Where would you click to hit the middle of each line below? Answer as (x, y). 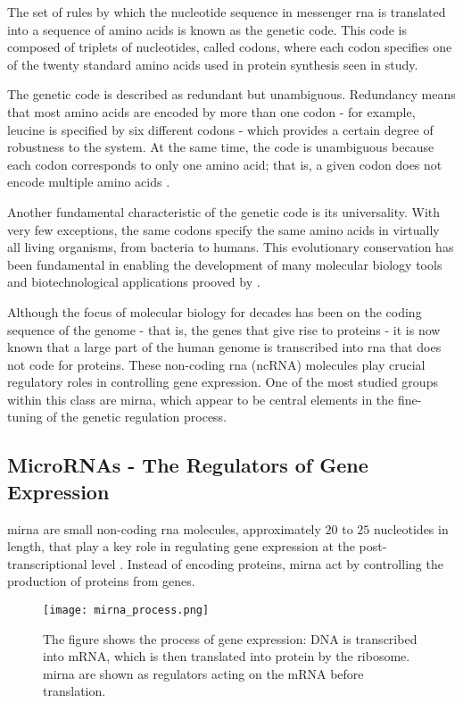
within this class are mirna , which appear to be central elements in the (201, 399)
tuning (25, 417)
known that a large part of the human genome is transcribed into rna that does (224, 347)
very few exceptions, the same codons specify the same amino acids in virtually (223, 229)
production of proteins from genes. (101, 581)
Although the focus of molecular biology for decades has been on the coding (215, 311)
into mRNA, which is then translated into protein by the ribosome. (227, 656)
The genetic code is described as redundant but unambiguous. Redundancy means (231, 94)
